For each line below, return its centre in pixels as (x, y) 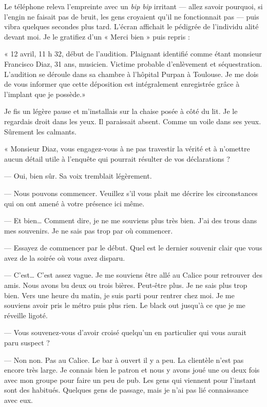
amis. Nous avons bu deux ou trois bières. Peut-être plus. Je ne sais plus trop (126, 285)
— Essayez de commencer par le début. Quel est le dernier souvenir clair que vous (133, 248)
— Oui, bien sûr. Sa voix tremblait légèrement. (78, 176)
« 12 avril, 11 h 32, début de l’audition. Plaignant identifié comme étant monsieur (133, 54)
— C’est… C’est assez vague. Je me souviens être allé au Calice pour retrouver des (133, 275)
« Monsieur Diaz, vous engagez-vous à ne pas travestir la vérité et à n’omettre (127, 149)
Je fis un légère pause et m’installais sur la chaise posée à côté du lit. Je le (121, 111)
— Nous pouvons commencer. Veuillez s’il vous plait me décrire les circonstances (131, 193)
